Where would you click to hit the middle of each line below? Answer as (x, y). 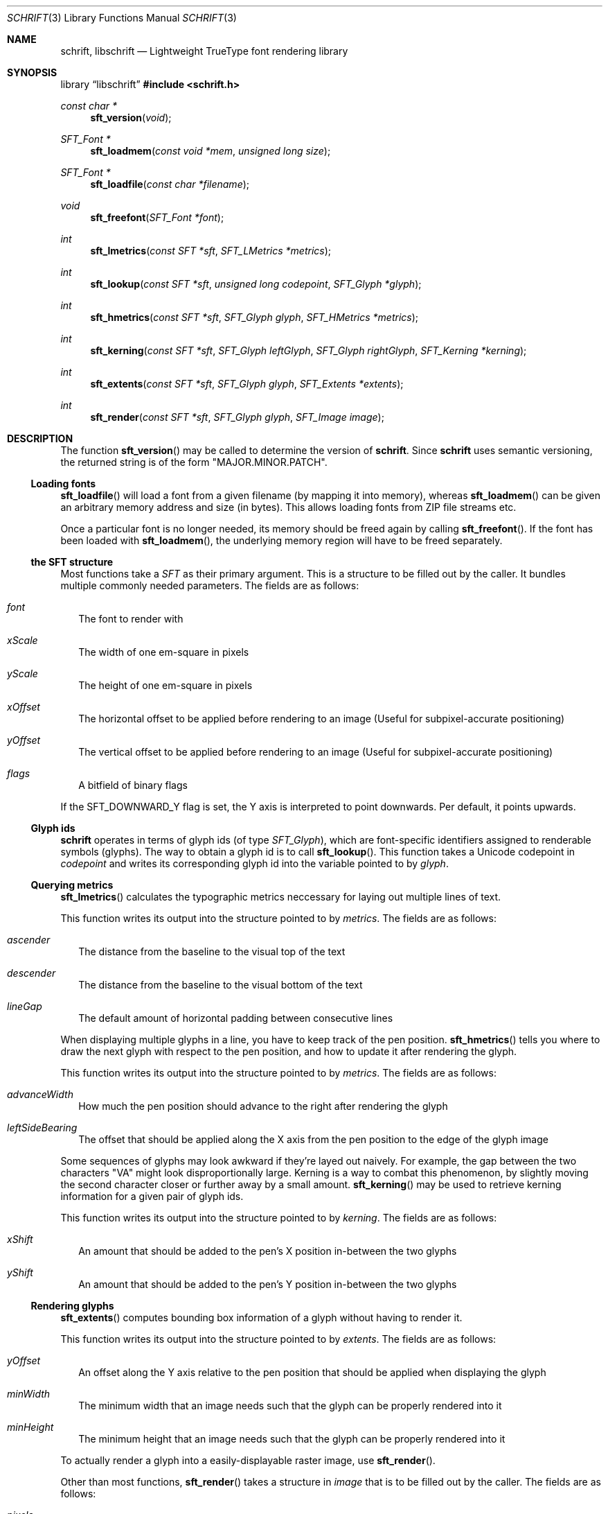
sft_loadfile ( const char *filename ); (170, 184)
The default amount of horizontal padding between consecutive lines (236, 1018)
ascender (29, 940)
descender (32, 973)
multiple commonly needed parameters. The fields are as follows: (210, 585)
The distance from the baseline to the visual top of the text (212, 951)
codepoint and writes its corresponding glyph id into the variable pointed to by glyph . (254, 863)
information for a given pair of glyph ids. (152, 1196)
